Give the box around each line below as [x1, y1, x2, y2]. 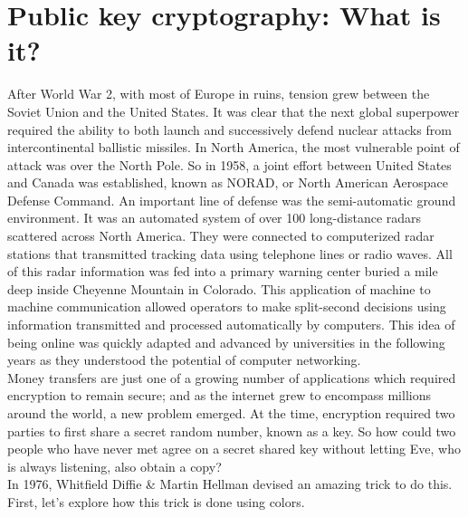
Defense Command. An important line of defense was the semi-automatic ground [7, 190, 456, 209]
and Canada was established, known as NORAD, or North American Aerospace [7, 173, 449, 192]
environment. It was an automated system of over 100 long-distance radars [7, 208, 422, 227]
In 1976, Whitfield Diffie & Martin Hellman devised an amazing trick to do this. [7, 474, 453, 493]
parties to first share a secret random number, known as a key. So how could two [7, 421, 456, 440]
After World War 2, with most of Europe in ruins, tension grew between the [7, 84, 430, 103]
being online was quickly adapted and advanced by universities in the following [7, 332, 445, 351]
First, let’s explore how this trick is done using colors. [7, 492, 305, 511]
